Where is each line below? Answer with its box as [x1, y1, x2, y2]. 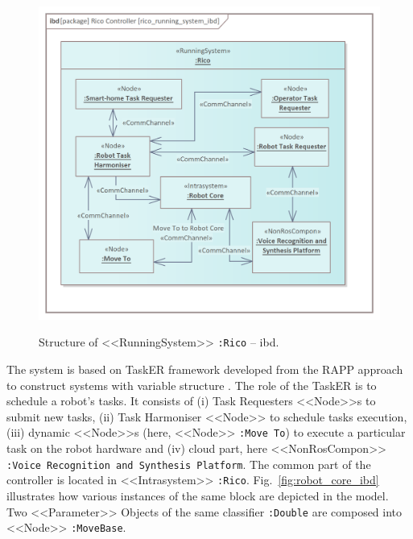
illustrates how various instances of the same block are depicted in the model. [6, 487, 389, 504]
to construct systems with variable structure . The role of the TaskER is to [6, 376, 377, 393]
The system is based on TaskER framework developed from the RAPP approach [6, 361, 403, 378]
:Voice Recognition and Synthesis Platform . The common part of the [6, 455, 371, 472]
